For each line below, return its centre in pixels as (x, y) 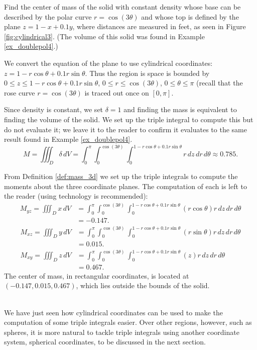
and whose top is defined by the (190, 16)
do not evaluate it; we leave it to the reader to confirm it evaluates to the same (125, 129)
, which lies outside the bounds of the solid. (143, 285)
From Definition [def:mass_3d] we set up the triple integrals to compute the (121, 176)
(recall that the (220, 83)
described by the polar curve (48, 16)
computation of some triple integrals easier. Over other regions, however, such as (128, 322)
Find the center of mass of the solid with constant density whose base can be (122, 7)
